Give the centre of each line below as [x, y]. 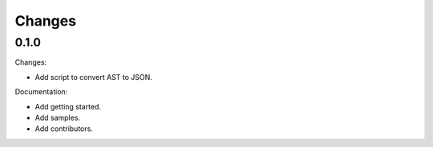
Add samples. [57, 117]
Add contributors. [64, 129]
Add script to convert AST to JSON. [93, 77]
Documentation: [41, 92]
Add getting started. [68, 106]
